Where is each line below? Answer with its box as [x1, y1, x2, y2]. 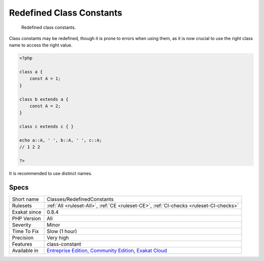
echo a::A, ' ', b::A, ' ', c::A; [19, 137, 102, 143]
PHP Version [12, 215, 41, 222]
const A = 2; [29, 103, 61, 109]
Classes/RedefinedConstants [46, 196, 114, 203]
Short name [12, 196, 39, 203]
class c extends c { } [19, 124, 74, 130]
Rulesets [12, 202, 32, 209]
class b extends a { [19, 96, 68, 102]
